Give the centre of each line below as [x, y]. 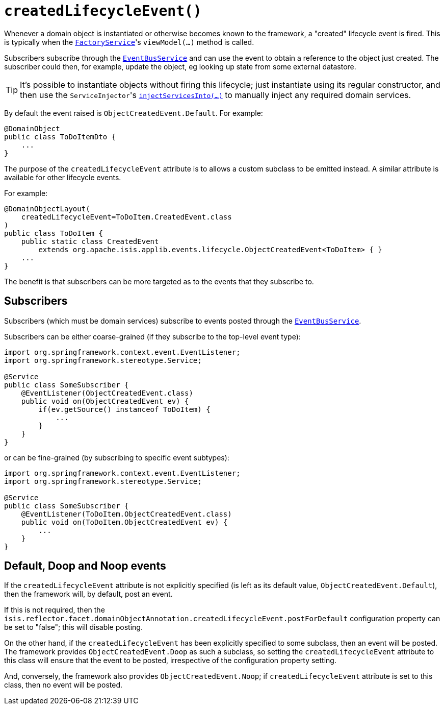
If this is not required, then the [55, 610]
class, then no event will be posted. [63, 685]
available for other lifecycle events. [63, 177]
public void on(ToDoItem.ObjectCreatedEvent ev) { [124, 522]
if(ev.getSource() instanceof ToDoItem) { [124, 409]
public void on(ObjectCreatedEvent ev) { [105, 401]
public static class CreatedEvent [90, 241]
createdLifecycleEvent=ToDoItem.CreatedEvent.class [126, 217]
